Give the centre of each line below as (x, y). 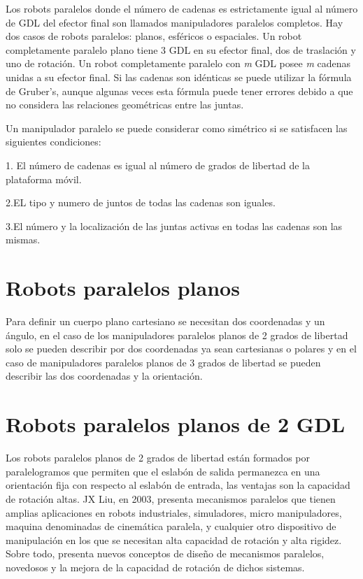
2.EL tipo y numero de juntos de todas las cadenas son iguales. (141, 202)
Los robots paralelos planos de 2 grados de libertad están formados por (158, 458)
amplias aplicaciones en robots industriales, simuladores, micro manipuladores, (174, 512)
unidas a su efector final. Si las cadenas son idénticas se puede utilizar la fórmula (179, 77)
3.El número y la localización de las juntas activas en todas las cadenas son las (174, 226)
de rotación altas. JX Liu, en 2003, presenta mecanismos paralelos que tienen (171, 498)
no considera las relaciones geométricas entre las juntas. (125, 105)
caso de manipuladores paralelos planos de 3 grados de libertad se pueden (163, 362)
